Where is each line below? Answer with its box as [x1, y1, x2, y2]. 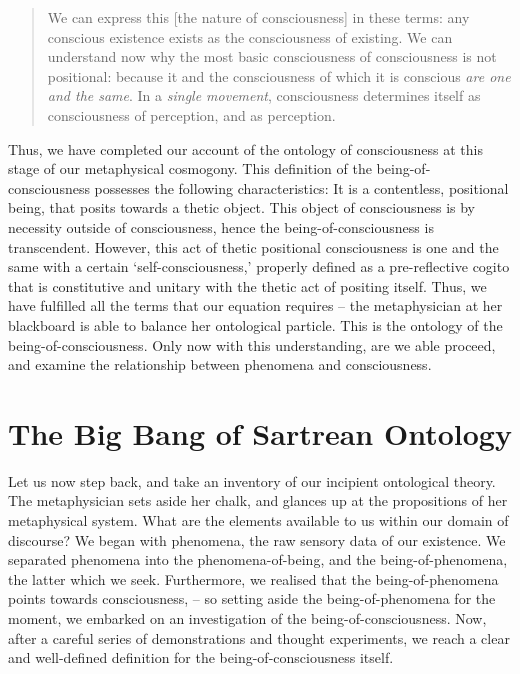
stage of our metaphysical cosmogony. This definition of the [8, 158, 372, 179]
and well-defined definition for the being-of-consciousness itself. [8, 647, 394, 668]
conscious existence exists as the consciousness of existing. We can [47, 26, 453, 47]
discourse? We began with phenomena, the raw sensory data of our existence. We [8, 529, 506, 550]
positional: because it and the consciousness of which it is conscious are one [47, 65, 511, 86]
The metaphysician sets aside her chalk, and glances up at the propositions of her [8, 490, 508, 511]
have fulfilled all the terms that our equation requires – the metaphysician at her [8, 295, 503, 316]
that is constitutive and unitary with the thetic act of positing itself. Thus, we [8, 275, 487, 296]
